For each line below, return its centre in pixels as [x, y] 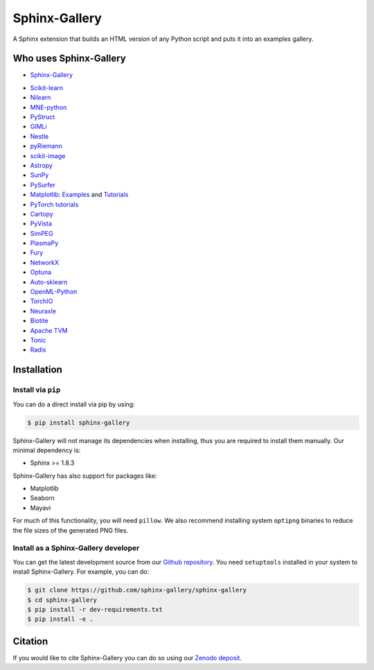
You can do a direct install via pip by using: [74, 404]
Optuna [41, 272]
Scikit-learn [47, 87]
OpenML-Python [54, 292]
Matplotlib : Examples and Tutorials [79, 195]
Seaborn [42, 498]
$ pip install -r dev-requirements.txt [95, 609]
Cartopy [42, 214]
